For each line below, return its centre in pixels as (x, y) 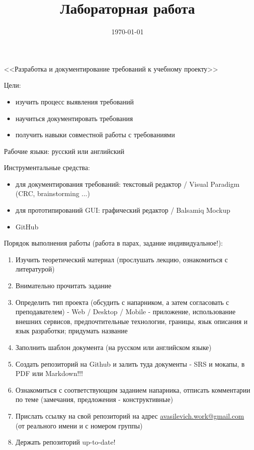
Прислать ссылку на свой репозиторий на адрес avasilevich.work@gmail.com (130, 415)
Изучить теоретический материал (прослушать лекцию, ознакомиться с (122, 259)
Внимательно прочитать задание (63, 286)
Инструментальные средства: (47, 167)
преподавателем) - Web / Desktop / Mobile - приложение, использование (126, 312)
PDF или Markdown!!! (49, 373)
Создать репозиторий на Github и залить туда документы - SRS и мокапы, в (130, 363)
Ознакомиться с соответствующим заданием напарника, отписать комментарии (133, 389)
